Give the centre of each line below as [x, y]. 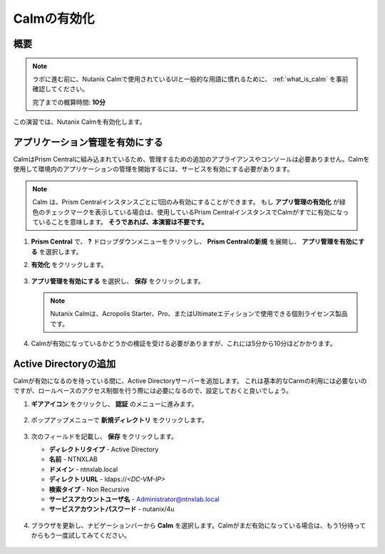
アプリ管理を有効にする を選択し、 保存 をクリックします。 [118, 281]
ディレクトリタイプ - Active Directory [104, 449]
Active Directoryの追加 [65, 364]
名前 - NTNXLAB [73, 459]
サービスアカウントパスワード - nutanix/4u [112, 509]
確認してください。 [61, 89]
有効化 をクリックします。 [69, 265]
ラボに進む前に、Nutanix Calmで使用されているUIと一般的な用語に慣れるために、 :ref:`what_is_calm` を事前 [190, 79]
